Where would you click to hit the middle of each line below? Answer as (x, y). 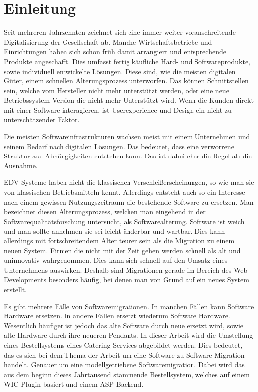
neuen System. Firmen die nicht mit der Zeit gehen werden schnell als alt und (122, 250)
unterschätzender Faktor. (42, 119)
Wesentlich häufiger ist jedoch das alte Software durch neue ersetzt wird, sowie (124, 325)
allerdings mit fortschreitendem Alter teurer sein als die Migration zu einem (119, 240)
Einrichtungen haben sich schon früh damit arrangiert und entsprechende (115, 51)
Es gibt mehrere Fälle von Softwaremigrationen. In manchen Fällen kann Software (129, 306)
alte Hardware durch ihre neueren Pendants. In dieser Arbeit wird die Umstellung (129, 335)
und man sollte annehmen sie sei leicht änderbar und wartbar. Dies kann (115, 231)
